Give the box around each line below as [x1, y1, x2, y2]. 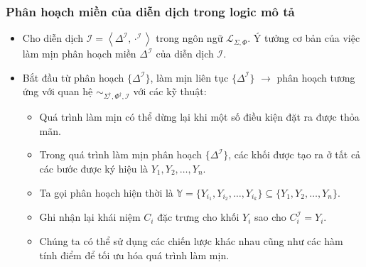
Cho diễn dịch [22, 31, 83, 45]
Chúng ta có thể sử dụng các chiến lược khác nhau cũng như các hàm [39, 233, 343, 248]
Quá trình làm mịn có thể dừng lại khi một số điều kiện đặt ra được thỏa [39, 109, 360, 124]
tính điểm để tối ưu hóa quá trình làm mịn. [39, 247, 230, 262]
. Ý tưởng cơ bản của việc [247, 31, 360, 45]
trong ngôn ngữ [156, 31, 223, 45]
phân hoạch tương [276, 70, 355, 85]
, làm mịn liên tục [150, 70, 229, 85]
